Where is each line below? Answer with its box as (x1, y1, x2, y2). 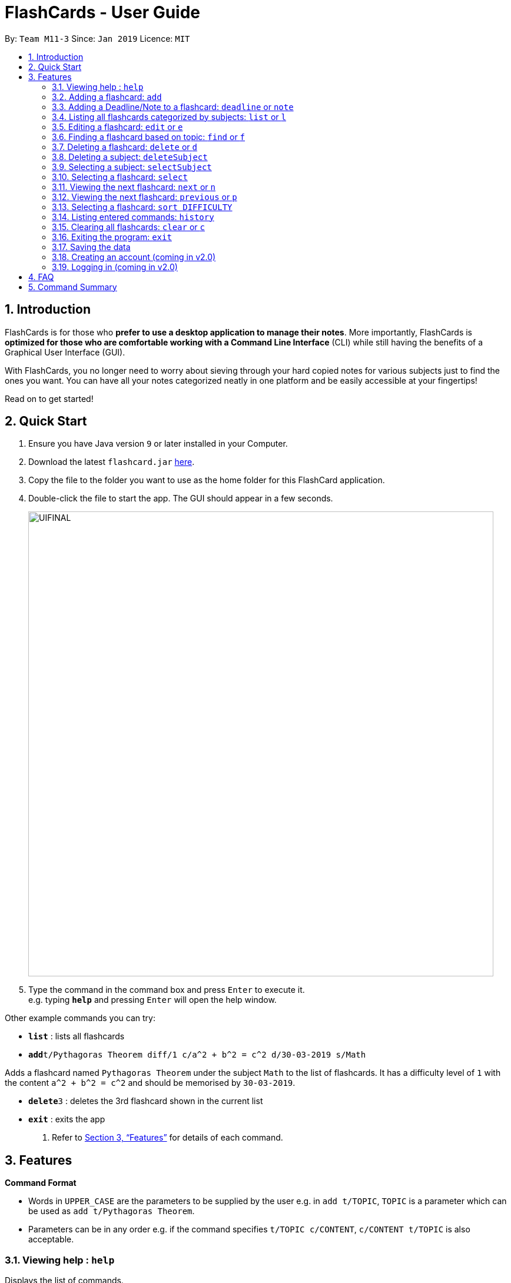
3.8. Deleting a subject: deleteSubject (52, 151, 208, 162)
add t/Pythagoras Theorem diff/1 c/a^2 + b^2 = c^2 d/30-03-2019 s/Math (28, 1050, 366, 1060)
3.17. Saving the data (52, 241, 131, 252)
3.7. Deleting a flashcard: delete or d (52, 141, 197, 152)
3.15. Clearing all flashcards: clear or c (52, 221, 205, 232)
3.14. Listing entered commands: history (52, 211, 214, 222)
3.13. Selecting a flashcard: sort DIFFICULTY (52, 201, 233, 212)
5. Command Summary (28, 281, 117, 292)
